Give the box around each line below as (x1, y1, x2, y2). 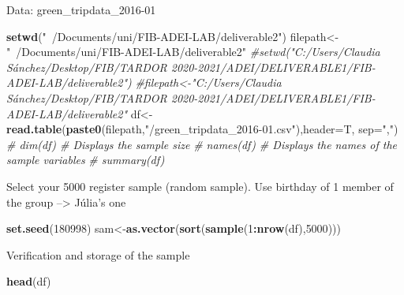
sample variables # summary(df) (6, 151, 165, 168)
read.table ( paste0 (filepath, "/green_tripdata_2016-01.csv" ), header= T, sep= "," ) (6, 121, 398, 137)
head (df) (6, 273, 51, 289)
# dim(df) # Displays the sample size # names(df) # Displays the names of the (6, 136, 397, 152)
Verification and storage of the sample (6, 246, 190, 263)
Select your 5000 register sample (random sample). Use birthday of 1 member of (6, 177, 394, 194)
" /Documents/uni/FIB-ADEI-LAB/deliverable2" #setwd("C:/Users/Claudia (6, 43, 380, 60)
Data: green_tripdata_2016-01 (6, 2, 156, 17)
